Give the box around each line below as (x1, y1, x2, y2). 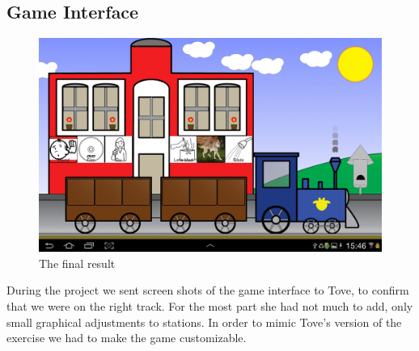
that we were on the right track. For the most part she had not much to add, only (6, 297, 413, 314)
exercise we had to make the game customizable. (6, 329, 247, 346)
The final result (39, 254, 116, 271)
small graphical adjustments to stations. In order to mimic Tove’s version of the (6, 313, 402, 330)
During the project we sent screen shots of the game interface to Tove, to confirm (6, 282, 409, 299)
